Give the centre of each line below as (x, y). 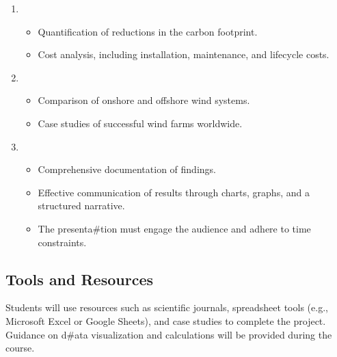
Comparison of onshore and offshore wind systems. (144, 100)
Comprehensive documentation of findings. (127, 169)
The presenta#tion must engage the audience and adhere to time (174, 228)
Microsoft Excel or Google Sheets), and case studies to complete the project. (166, 320)
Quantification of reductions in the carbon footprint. (148, 31)
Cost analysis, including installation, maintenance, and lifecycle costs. (184, 54)
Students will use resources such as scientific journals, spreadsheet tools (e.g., (167, 307)
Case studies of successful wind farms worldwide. (140, 123)
